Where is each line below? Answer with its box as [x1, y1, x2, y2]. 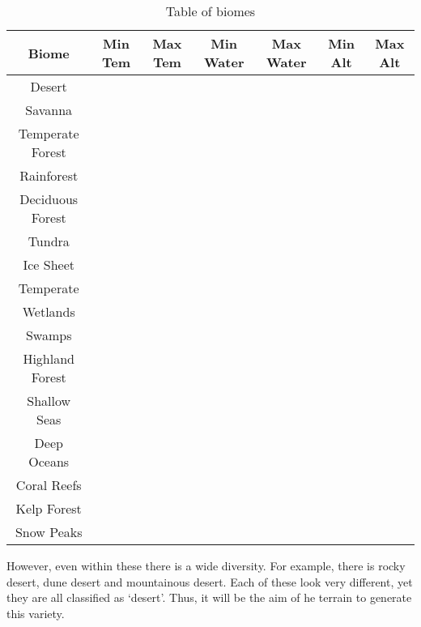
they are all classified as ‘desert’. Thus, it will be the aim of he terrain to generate [6, 589, 412, 606]
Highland [23, 349, 75, 368]
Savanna [25, 100, 73, 119]
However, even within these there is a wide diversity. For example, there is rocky [6, 557, 406, 574]
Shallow [27, 391, 71, 410]
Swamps [25, 326, 72, 344]
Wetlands [22, 302, 75, 321]
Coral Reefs [15, 476, 82, 494]
